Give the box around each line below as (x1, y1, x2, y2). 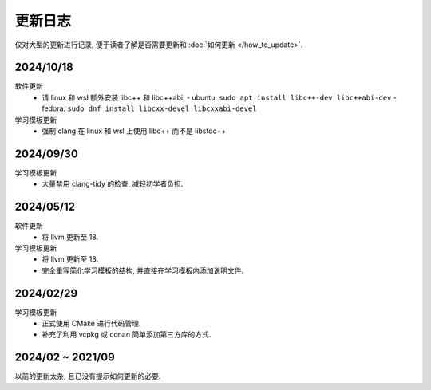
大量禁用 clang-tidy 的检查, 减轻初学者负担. (42, 179, 184, 189)
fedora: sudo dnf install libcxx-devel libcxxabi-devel (42, 104, 257, 113)
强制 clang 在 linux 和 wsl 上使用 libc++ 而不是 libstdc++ (42, 126, 227, 136)
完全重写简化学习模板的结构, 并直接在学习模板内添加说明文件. (42, 266, 244, 275)
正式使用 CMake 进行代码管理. (42, 319, 141, 329)
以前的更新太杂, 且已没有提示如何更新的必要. (14, 372, 161, 381)
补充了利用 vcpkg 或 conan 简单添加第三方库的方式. (42, 329, 212, 339)
